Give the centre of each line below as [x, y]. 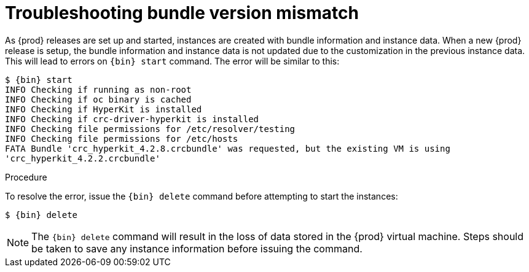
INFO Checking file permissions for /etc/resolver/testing [150, 129]
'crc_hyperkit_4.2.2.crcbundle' [83, 158]
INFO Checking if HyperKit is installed [104, 109]
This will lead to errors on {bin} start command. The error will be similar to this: [172, 61]
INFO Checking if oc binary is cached [98, 99]
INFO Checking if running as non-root [98, 89]
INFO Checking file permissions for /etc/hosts [122, 138]
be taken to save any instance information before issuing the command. [197, 248]
